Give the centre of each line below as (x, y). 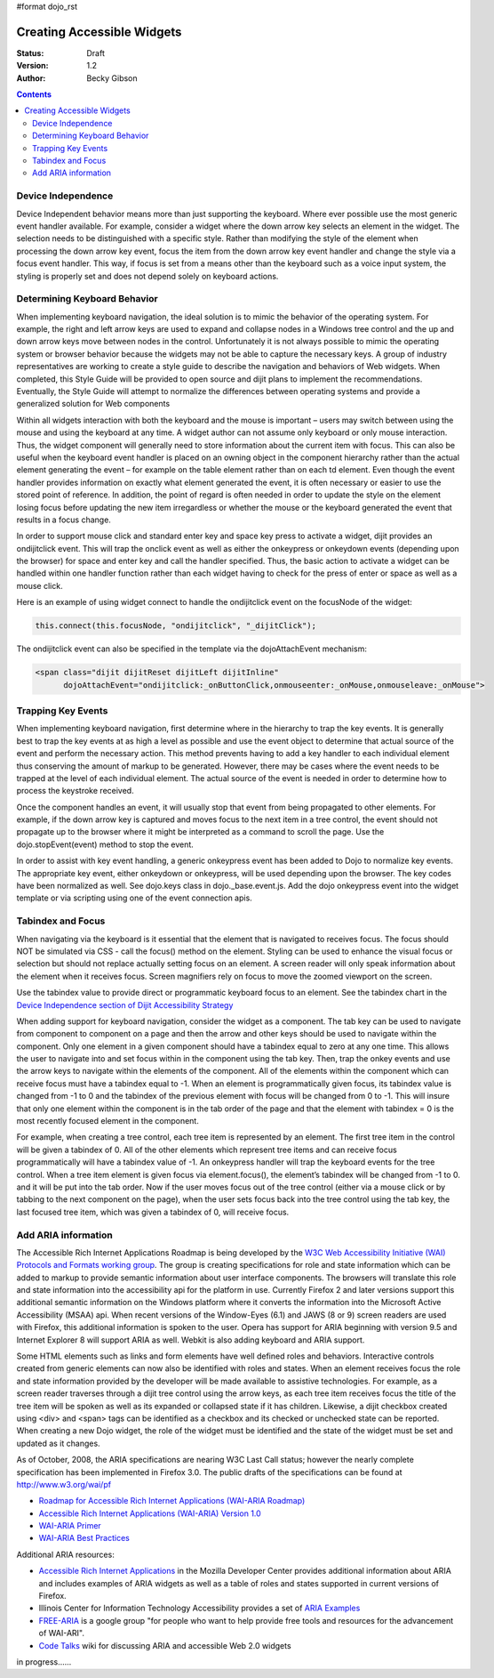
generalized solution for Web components (93, 404)
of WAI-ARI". (61, 1634)
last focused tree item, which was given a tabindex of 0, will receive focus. (153, 1212)
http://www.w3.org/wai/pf (64, 1484)
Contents (34, 94)
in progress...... (44, 1662)
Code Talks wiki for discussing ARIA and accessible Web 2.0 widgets (165, 1645)
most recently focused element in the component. (108, 1121)
